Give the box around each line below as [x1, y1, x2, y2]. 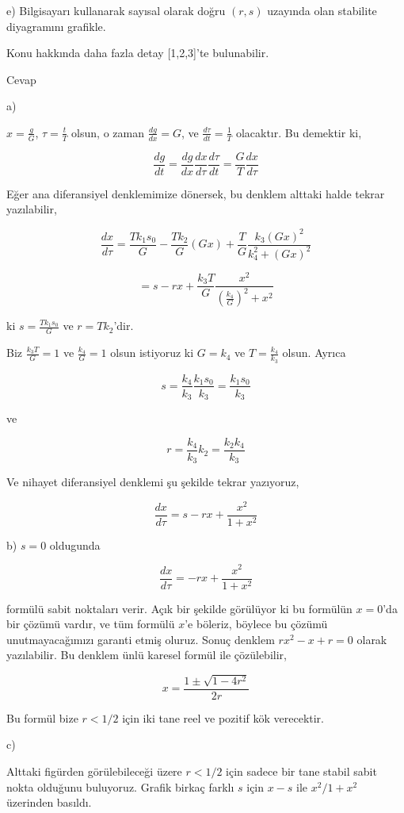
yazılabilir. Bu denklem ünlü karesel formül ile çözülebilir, [6, 646, 287, 663]
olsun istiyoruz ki [110, 344, 194, 361]
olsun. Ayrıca [282, 344, 346, 361]
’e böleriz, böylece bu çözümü [185, 616, 328, 632]
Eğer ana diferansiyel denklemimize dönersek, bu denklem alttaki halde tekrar [6, 185, 385, 201]
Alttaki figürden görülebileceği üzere [6, 763, 182, 780]
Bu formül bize [6, 709, 78, 726]
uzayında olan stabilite [267, 2, 377, 18]
